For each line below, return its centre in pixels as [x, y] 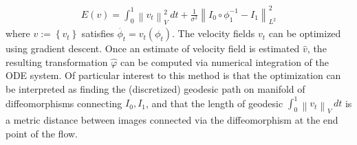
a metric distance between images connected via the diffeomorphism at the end [172, 120]
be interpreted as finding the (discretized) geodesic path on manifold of [155, 89]
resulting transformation [57, 62]
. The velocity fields [214, 33]
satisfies [98, 33]
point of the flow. [42, 134]
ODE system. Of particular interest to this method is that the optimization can [173, 75]
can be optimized [305, 33]
